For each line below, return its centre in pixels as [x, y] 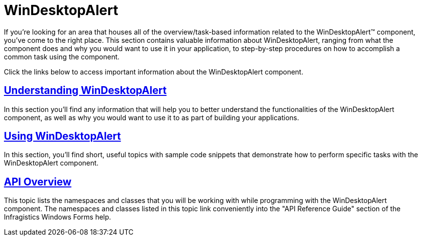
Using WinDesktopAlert [62, 136]
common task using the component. [62, 56]
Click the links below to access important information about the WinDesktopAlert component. [154, 72]
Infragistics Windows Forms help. [58, 217]
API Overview [38, 182]
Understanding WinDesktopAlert [85, 91]
